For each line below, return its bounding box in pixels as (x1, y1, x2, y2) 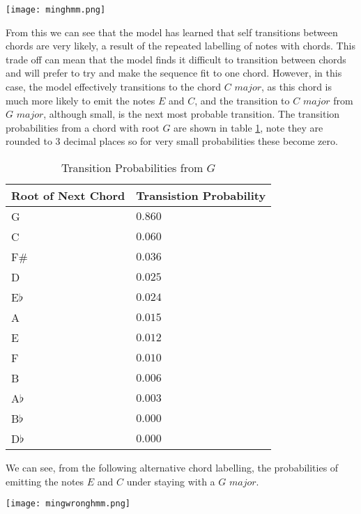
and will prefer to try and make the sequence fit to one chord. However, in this (6, 65, 342, 80)
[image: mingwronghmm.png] (6, 499, 130, 509)
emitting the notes (6, 474, 84, 488)
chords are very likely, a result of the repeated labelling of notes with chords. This (6, 38, 355, 53)
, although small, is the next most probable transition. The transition (43, 107, 340, 121)
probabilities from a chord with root (6, 120, 160, 134)
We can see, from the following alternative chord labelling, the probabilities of (6, 460, 339, 474)
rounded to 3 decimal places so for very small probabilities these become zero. (6, 134, 338, 148)
